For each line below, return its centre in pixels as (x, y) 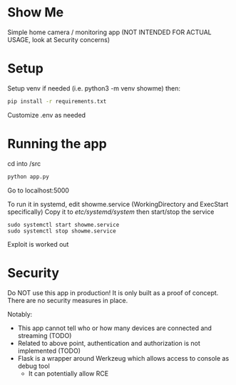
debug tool (34, 366)
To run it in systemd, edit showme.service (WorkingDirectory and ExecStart (118, 204)
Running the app (57, 144)
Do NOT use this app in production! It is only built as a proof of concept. (113, 292)
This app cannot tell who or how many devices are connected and (115, 328)
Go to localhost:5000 (39, 190)
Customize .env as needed (47, 115)
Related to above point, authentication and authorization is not (109, 343)
